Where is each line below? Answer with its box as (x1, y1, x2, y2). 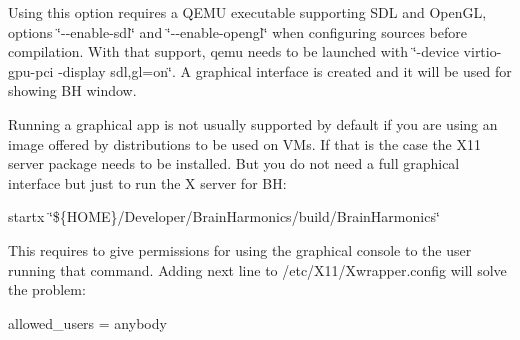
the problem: (8, 279, 86, 300)
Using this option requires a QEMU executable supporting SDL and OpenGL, (8, 2, 487, 22)
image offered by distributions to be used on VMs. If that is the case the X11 (8, 133, 482, 154)
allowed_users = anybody (8, 312, 167, 333)
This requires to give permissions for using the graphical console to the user (8, 239, 472, 260)
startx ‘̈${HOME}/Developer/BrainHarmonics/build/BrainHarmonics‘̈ (8, 206, 440, 227)
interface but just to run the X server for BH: (8, 172, 287, 193)
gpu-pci (8, 60, 54, 81)
